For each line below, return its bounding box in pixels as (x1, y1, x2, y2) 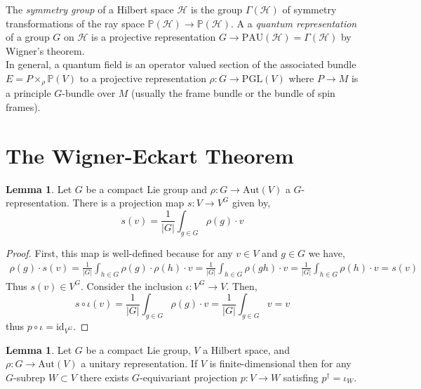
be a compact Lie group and (86, 181, 207, 196)
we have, (308, 245, 345, 260)
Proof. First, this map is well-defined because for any (6, 245, 233, 260)
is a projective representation (91, 29, 216, 44)
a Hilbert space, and (203, 342, 290, 357)
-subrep (13, 369, 46, 384)
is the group (191, 2, 243, 16)
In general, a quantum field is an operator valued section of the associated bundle (6, 57, 356, 72)
